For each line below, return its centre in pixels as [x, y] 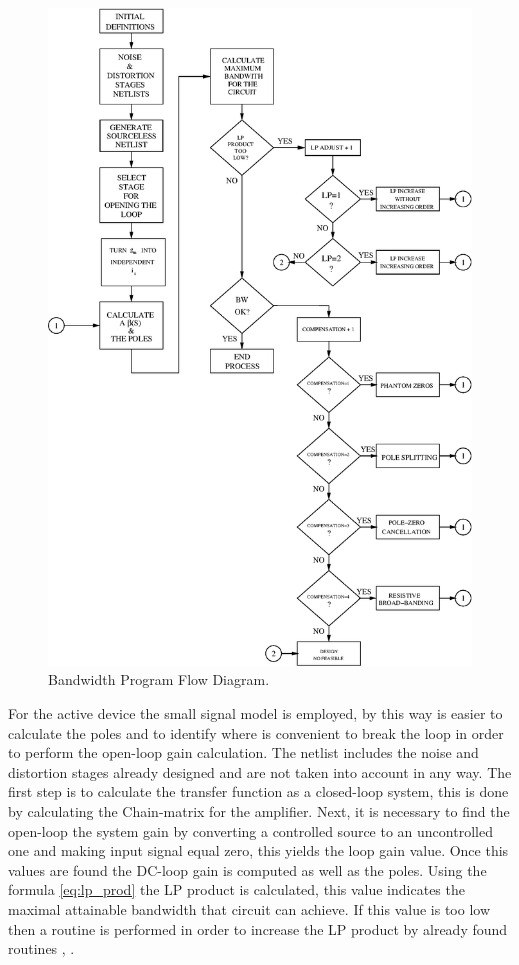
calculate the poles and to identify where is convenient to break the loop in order [256, 732]
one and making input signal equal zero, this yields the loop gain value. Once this [258, 850]
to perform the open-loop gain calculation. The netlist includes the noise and [243, 752]
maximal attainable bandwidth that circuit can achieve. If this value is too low [249, 908]
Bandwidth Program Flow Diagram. [159, 679]
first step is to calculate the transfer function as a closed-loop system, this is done [258, 791]
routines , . [41, 948]
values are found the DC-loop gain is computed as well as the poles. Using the [247, 869]
